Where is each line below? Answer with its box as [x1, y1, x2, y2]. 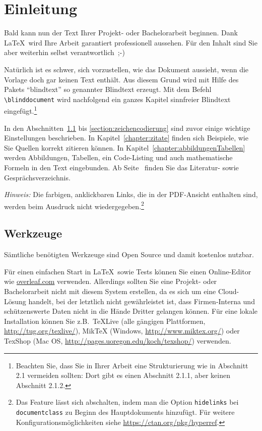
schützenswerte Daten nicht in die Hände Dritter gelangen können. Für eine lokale [4, 306, 258, 316]
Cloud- [218, 285, 239, 296]
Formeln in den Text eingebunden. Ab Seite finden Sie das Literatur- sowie [4, 162, 239, 172]
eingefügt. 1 [4, 104, 37, 116]
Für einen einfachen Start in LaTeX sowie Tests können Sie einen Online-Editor [4, 266, 251, 276]
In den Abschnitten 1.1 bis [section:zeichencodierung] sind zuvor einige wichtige [4, 122, 250, 133]
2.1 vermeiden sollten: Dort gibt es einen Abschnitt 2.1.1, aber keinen [16, 370, 231, 380]
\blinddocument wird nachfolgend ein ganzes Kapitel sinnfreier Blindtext [4, 93, 231, 104]
